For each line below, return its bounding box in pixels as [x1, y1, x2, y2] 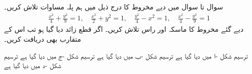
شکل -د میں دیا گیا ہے [4, 60, 62, 71]
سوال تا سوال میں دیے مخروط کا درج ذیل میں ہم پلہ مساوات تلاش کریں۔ [4, 1, 223, 11]
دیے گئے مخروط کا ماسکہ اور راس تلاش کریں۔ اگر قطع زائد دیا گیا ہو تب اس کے [4, 24, 244, 34]
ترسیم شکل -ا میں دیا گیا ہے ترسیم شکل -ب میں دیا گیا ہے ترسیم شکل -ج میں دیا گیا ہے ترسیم [4, 50, 248, 61]
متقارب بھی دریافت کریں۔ [4, 33, 82, 44]
